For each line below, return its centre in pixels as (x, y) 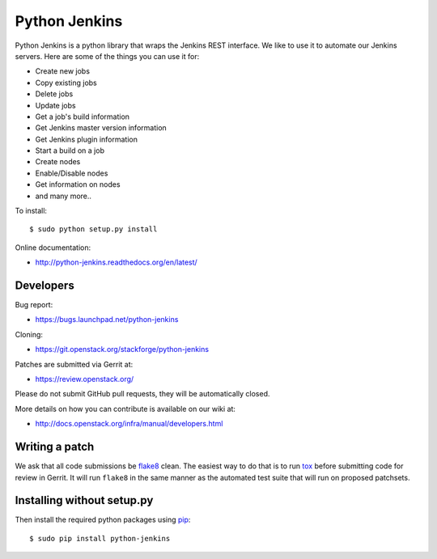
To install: (31, 211)
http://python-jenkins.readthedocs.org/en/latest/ (116, 262)
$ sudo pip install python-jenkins (100, 538)
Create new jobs (63, 71)
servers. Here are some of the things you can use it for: (107, 56)
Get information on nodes (78, 184)
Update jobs (55, 105)
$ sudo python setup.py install (93, 229)
